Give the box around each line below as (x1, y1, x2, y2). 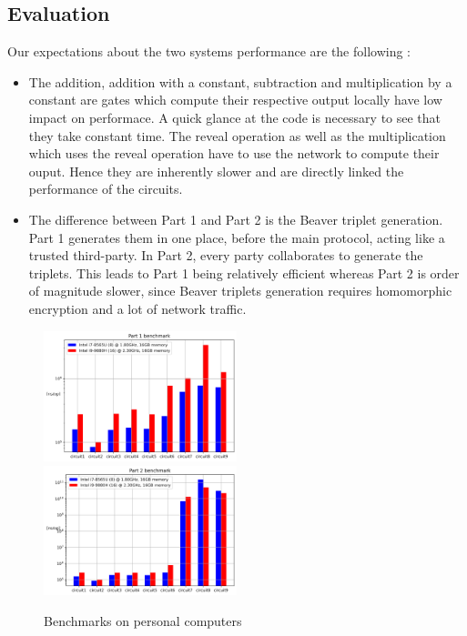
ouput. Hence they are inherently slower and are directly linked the (28, 161, 404, 180)
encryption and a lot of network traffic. (28, 298, 247, 318)
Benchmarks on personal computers (44, 611, 242, 630)
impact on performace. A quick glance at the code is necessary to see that (28, 107, 442, 126)
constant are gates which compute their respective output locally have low (28, 90, 442, 109)
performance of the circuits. (28, 179, 183, 198)
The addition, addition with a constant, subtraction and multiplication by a (28, 72, 452, 91)
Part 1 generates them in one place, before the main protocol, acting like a (28, 227, 445, 247)
